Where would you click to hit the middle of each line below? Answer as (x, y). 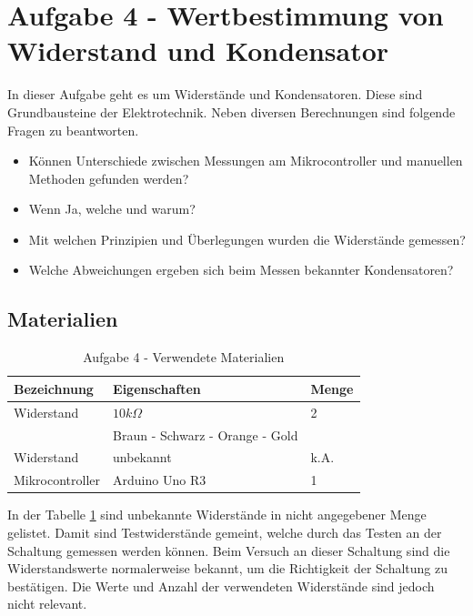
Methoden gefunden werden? (109, 178)
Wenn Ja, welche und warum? (112, 209)
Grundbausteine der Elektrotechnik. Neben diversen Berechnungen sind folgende (231, 111)
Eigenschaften (157, 388)
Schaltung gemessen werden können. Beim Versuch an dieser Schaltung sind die (229, 550)
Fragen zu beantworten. (73, 130)
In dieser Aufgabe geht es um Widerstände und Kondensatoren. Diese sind (215, 94)
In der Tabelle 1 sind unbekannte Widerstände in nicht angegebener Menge (217, 515)
